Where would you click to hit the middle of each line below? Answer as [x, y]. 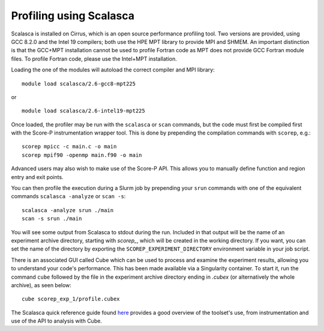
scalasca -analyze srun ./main [68, 210]
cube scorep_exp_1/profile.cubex [71, 299]
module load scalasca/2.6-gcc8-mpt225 [79, 84]
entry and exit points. [37, 177]
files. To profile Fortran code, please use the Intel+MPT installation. [94, 59]
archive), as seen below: [41, 285]
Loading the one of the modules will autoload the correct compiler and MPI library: [113, 70]
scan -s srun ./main [52, 219]
